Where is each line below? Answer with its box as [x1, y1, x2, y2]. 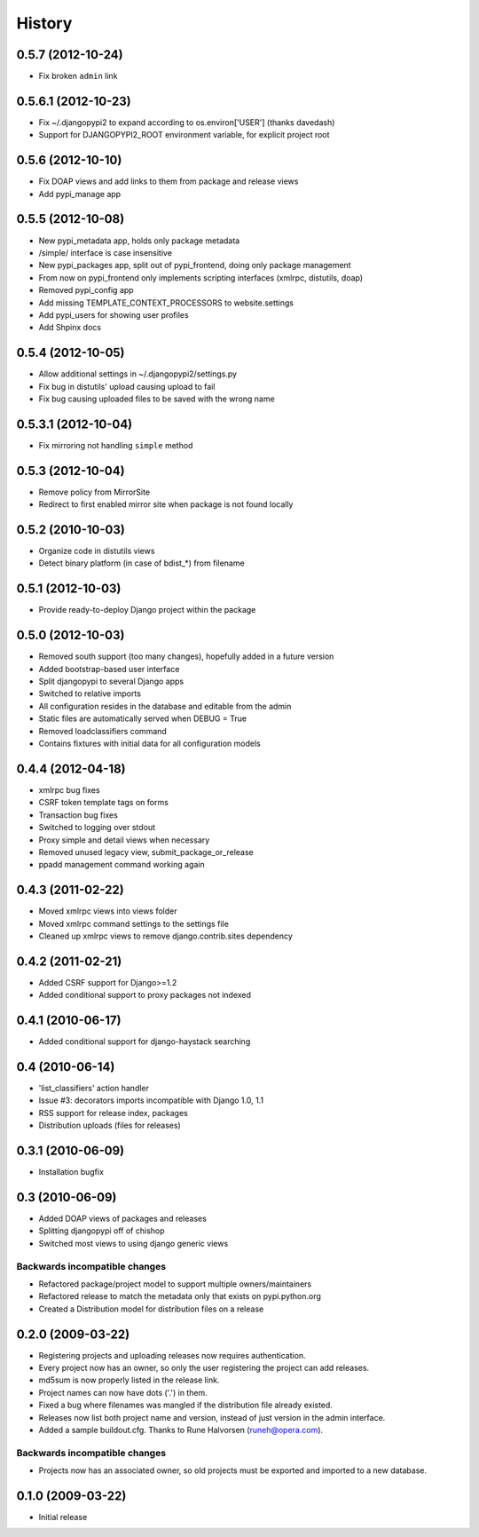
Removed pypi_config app [38, 285, 134, 296]
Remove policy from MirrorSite [38, 487, 151, 497]
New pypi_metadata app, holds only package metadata [38, 235, 240, 246]
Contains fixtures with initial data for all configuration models [38, 738, 261, 749]
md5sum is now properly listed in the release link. [38, 1375, 220, 1385]
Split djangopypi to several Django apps [38, 676, 185, 687]
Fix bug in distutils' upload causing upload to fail [38, 381, 216, 392]
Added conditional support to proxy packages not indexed [38, 990, 252, 1001]
